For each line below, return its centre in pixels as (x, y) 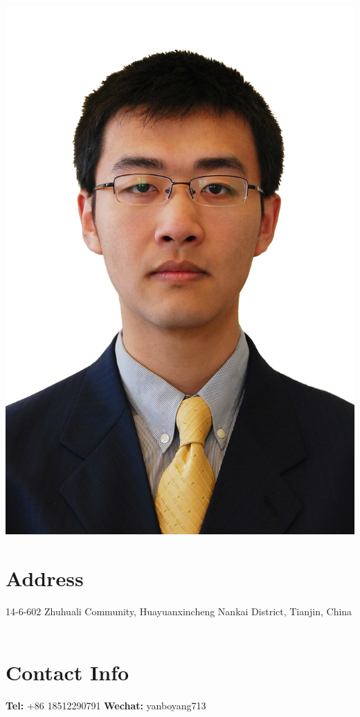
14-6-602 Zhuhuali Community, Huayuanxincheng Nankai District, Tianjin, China (179, 611)
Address (45, 578)
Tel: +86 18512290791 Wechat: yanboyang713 (106, 705)
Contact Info (67, 672)
